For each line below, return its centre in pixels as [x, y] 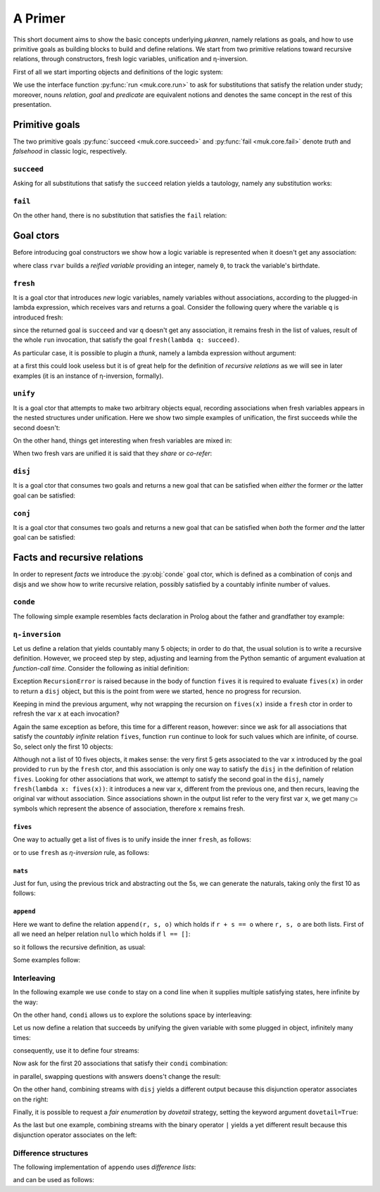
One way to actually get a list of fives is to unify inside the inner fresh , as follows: [132, 839]
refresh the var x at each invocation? [66, 714]
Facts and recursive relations [78, 558]
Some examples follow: [47, 960]
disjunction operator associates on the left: [75, 1135]
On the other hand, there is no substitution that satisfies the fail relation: [120, 215]
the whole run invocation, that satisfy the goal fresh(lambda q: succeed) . [126, 340]
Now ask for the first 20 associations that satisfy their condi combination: [120, 1063]
